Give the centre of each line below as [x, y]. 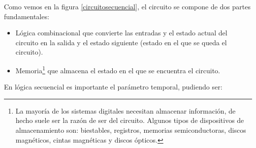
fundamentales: [27, 16]
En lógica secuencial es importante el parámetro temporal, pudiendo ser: [113, 87]
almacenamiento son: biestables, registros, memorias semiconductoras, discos [131, 130]
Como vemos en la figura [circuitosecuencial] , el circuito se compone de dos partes [127, 6]
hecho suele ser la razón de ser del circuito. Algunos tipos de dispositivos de [130, 120]
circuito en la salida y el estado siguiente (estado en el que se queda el [121, 42]
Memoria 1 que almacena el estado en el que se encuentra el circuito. [118, 69]
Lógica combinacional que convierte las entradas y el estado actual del [121, 33]
